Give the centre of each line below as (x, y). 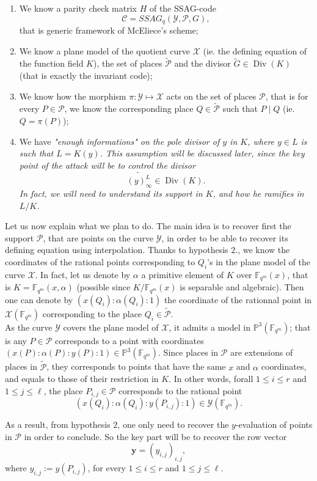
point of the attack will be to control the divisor (107, 165)
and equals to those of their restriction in (82, 379)
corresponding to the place (92, 313)
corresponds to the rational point (180, 390)
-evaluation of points (274, 424)
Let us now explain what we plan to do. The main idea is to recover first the (148, 226)
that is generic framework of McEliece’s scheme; (109, 30)
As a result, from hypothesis (58, 424)
